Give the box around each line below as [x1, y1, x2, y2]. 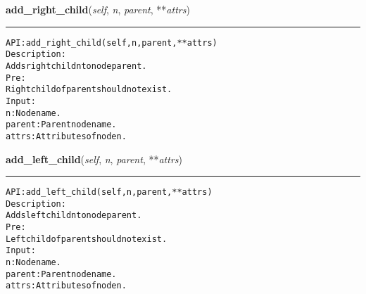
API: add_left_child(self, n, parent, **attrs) [6, 187, 213, 198]
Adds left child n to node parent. [6, 210, 142, 221]
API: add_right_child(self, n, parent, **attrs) [6, 37, 217, 48]
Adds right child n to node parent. [6, 60, 147, 71]
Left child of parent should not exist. [6, 234, 168, 244]
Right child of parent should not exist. [6, 84, 172, 95]
